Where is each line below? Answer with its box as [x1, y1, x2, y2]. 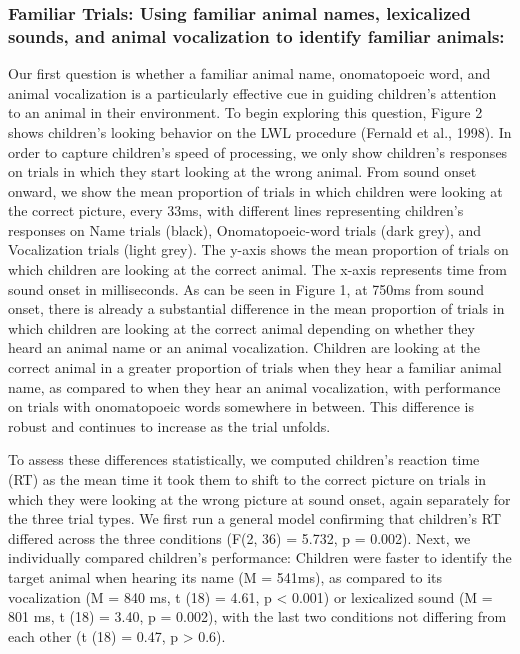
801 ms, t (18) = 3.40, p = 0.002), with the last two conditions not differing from [8, 606, 507, 627]
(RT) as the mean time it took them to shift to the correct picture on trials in [8, 469, 487, 490]
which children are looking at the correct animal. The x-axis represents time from [8, 259, 508, 280]
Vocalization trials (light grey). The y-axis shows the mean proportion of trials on [8, 239, 509, 260]
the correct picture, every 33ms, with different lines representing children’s [8, 200, 464, 221]
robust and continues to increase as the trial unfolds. [8, 415, 331, 436]
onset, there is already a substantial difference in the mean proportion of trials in [8, 298, 505, 319]
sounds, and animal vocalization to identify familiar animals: [8, 23, 505, 48]
